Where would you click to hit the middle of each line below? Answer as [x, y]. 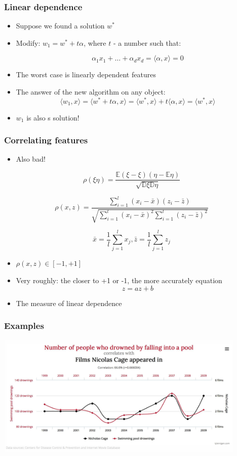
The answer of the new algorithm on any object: [91, 92]
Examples [24, 326]
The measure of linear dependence [69, 303]
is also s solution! [53, 117]
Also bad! [31, 159]
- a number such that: [147, 42]
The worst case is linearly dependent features [86, 74]
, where [95, 42]
